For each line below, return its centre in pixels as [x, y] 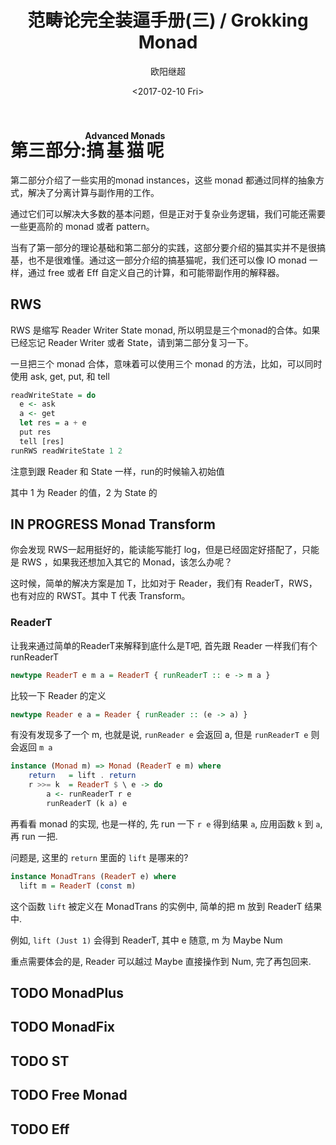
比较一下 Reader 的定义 [58, 695]
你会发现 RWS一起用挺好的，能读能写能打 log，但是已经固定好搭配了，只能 [165, 550]
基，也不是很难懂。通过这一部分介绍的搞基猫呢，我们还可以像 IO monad [158, 260]
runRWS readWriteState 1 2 [66, 451]
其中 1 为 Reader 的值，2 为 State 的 [84, 492]
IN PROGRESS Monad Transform [113, 524]
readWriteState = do [53, 395]
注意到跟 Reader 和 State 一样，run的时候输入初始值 [117, 471]
